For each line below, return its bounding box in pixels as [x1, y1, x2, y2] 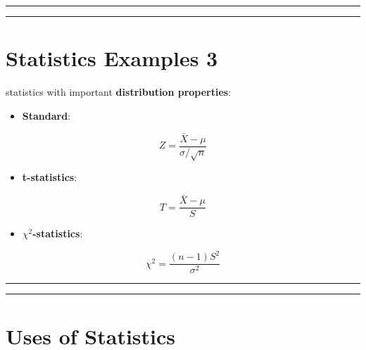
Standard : [22, 108, 71, 123]
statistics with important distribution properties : [6, 85, 232, 99]
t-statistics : [22, 170, 77, 185]
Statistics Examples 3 [6, 44, 218, 73]
